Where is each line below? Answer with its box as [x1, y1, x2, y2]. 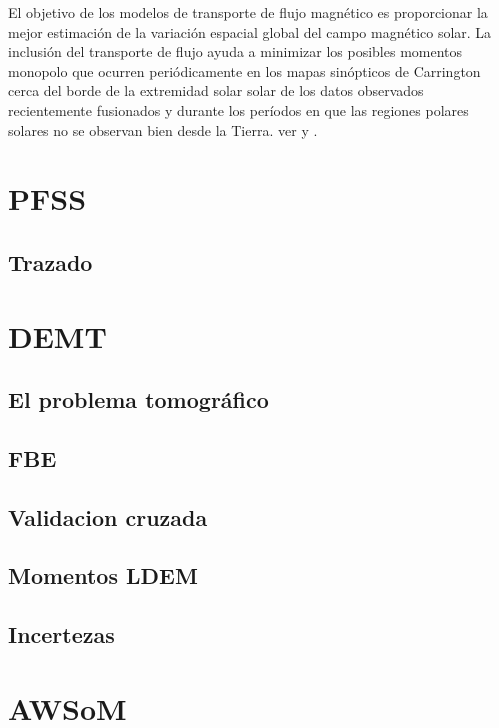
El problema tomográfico [8, 384, 269, 415]
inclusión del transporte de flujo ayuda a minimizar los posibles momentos [8, 41, 463, 62]
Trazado [8, 246, 93, 277]
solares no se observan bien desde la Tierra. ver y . [8, 119, 318, 140]
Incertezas [8, 619, 115, 650]
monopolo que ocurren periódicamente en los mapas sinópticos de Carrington [8, 60, 481, 81]
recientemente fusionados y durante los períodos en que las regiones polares [8, 99, 469, 120]
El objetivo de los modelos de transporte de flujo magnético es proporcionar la [8, 2, 488, 22]
